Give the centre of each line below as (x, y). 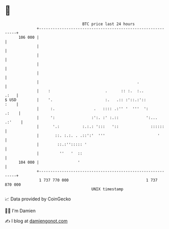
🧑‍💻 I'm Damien (20, 211)
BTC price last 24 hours (109, 24)
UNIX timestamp (107, 189)
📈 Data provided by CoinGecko (38, 199)
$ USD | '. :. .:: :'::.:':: (75, 100)
